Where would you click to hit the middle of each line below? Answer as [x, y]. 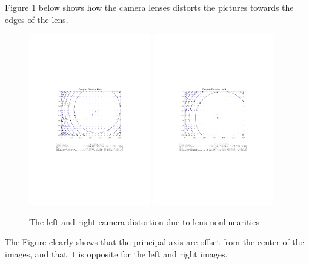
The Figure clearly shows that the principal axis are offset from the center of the [154, 242]
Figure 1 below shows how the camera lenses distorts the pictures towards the [149, 7]
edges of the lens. [37, 19]
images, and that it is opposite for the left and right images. [116, 253]
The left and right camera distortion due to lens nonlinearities [144, 221]
